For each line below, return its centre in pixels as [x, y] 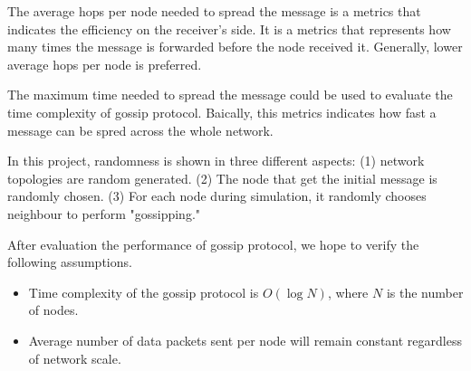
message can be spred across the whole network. [140, 130]
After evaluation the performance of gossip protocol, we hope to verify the [213, 244]
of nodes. [53, 310]
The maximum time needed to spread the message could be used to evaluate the [230, 95]
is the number [425, 292]
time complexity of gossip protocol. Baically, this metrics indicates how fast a [222, 112]
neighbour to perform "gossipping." [104, 213]
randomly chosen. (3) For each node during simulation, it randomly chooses [217, 196]
